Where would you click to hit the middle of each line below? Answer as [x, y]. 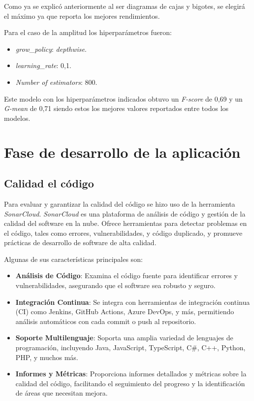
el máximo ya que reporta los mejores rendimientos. [82, 16]
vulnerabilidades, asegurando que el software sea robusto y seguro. [115, 285]
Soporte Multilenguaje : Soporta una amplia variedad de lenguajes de [124, 338]
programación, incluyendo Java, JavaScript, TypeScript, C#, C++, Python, [130, 347]
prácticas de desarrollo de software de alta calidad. [80, 242]
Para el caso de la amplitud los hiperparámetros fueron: [88, 32]
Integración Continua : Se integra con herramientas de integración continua [133, 302]
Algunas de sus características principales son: [73, 259]
